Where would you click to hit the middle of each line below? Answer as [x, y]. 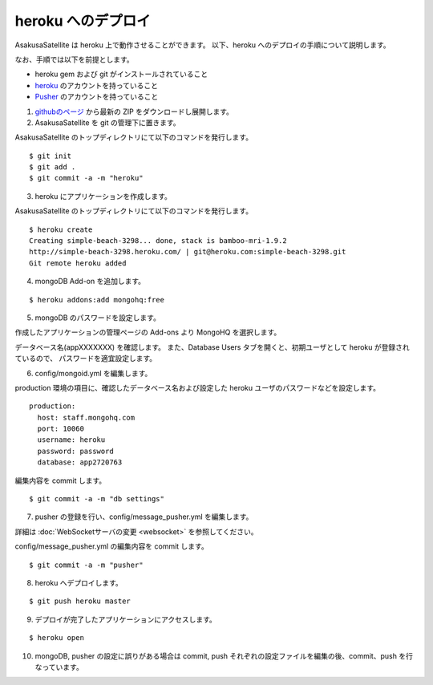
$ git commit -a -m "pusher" [86, 565]
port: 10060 [61, 429]
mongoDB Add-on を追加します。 [90, 282]
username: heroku [71, 440]
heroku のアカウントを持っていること [97, 85]
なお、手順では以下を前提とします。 [74, 59]
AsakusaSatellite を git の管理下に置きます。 [107, 122]
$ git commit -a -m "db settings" [97, 499]
